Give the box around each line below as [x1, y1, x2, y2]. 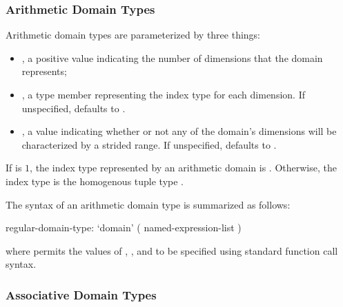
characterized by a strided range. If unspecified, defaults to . [21, 137, 277, 151]
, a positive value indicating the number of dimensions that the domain [21, 50, 323, 65]
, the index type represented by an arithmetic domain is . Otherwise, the [30, 160, 337, 175]
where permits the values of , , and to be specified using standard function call [6, 243, 338, 257]
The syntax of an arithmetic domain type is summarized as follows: [6, 197, 291, 211]
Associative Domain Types [6, 286, 157, 303]
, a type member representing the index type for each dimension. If [21, 87, 305, 101]
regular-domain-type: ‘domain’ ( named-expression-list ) [6, 220, 242, 235]
